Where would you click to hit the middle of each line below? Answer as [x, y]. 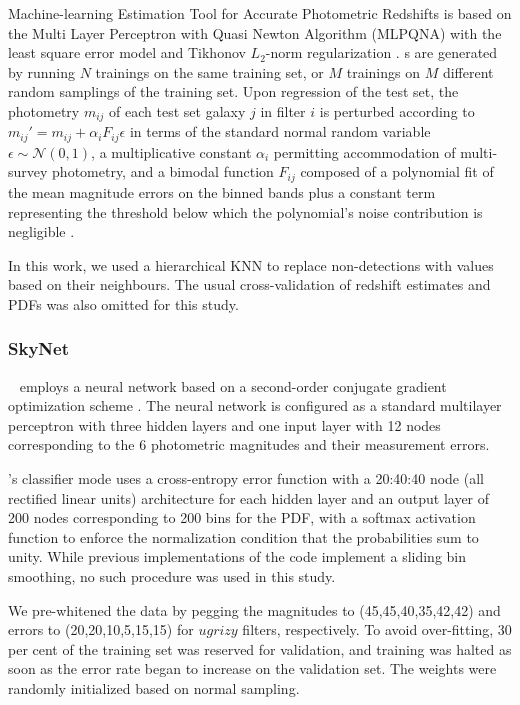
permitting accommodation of [364, 151]
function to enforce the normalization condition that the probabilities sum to [243, 536]
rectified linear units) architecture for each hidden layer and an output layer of [249, 497]
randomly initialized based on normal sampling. [154, 688]
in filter [283, 110]
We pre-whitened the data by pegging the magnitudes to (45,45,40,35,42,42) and [254, 609]
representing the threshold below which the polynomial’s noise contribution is [245, 211]
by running [41, 71]
